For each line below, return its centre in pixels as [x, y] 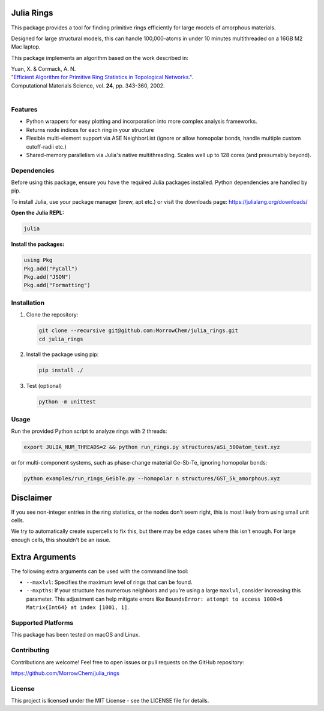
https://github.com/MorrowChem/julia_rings [65, 673]
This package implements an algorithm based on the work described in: [100, 58]
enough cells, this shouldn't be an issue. [61, 540]
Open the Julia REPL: [37, 213]
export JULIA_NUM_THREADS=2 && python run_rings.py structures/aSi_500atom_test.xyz [152, 447]
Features [24, 110]
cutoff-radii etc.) [46, 146]
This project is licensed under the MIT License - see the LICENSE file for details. [110, 701]
